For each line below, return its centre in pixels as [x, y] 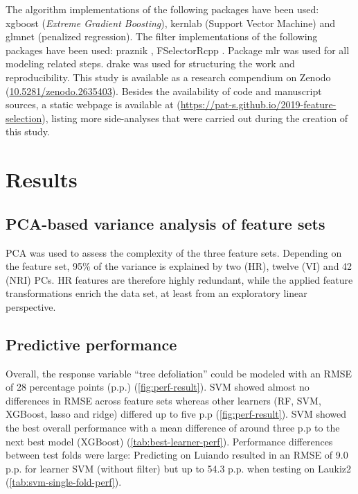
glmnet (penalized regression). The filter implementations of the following [162, 36]
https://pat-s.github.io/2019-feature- [258, 104]
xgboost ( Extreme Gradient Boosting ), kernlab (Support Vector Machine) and [171, 23]
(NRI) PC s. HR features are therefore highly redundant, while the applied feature [179, 279]
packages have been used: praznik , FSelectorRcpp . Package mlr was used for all [178, 50]
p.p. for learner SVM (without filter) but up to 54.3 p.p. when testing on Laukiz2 [179, 468]
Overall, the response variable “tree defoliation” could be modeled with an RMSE [179, 373]
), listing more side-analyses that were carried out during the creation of [195, 118]
